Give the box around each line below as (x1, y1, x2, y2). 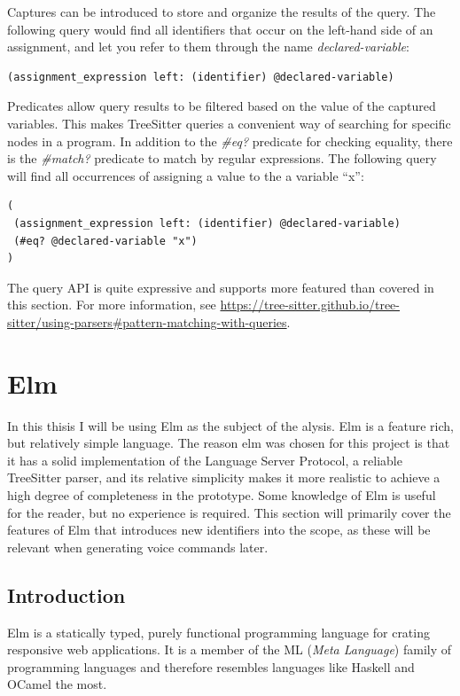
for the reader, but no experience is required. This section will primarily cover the (7, 503, 451, 521)
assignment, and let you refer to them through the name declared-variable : (7, 37, 409, 56)
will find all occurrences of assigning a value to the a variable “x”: (7, 166, 364, 184)
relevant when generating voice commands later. (7, 537, 269, 556)
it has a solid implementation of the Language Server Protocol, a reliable (7, 450, 402, 469)
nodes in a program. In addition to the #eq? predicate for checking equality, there (7, 131, 453, 150)
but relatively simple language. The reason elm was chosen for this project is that (7, 434, 450, 452)
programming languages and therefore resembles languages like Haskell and (7, 657, 415, 676)
